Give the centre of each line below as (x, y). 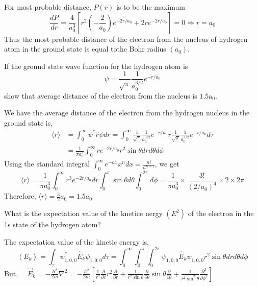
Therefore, (20, 196)
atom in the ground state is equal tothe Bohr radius (85, 49)
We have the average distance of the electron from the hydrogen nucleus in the (127, 113)
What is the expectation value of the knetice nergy (83, 213)
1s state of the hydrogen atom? (53, 224)
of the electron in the (221, 213)
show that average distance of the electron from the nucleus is (101, 95)
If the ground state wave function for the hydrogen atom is (96, 66)
